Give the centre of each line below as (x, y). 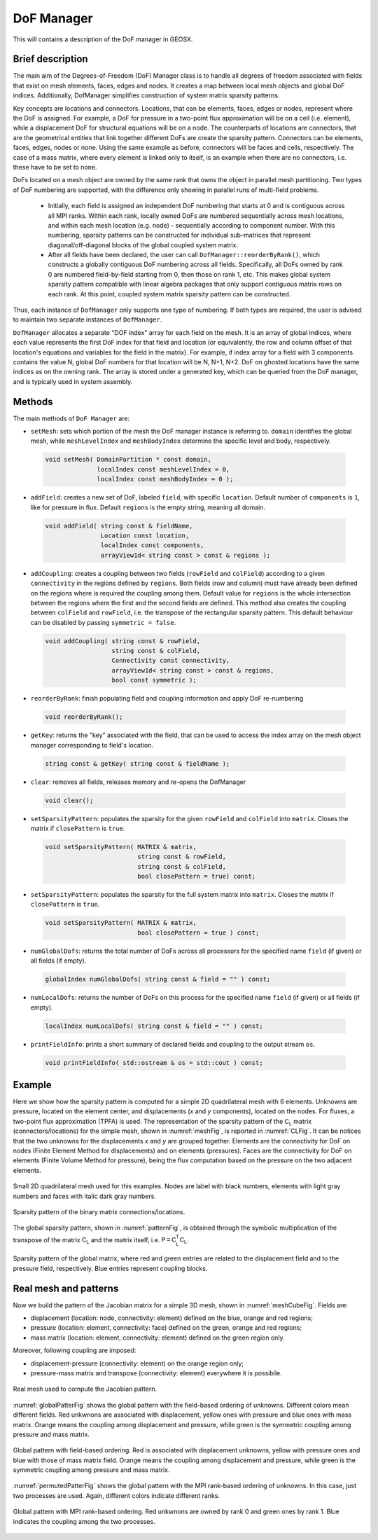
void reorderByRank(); (84, 717)
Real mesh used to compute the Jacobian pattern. (85, 1389)
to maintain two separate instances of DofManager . (87, 319)
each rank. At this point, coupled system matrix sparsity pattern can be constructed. (169, 294)
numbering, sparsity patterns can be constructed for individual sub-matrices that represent (180, 235)
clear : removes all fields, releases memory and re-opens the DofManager (138, 782)
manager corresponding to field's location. (92, 745)
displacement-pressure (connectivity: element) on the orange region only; (137, 1363)
